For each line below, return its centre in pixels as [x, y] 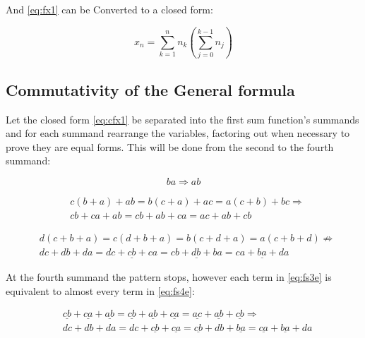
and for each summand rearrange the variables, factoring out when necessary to [178, 133]
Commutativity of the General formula [150, 89]
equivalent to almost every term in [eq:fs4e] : [100, 290]
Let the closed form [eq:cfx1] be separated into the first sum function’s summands [182, 119]
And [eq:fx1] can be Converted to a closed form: [109, 9]
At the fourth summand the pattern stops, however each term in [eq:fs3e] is [169, 277]
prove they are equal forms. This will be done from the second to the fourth [170, 146]
